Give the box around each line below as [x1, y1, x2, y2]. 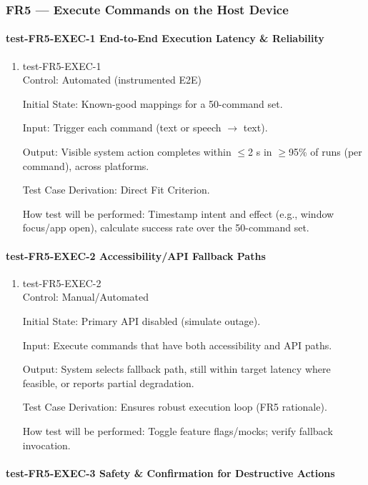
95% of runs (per [288, 144, 362, 159]
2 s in [248, 144, 272, 159]
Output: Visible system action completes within [22, 144, 232, 159]
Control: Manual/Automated [22, 289, 149, 304]
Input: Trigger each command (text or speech [22, 120, 222, 135]
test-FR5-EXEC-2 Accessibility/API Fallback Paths [6, 248, 266, 263]
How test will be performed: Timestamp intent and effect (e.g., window [22, 206, 334, 221]
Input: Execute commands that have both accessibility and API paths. [22, 337, 332, 352]
